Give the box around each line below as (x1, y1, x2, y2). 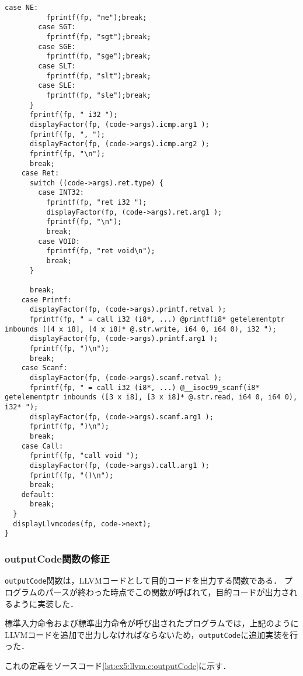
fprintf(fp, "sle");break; (46, 91, 151, 99)
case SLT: (38, 61, 76, 70)
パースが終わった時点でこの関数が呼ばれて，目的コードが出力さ (45, 585, 290, 598)
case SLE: (38, 81, 76, 90)
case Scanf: (21, 364, 68, 373)
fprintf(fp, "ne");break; (46, 13, 147, 22)
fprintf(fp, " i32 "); (29, 111, 118, 119)
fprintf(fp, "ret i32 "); (46, 198, 147, 207)
